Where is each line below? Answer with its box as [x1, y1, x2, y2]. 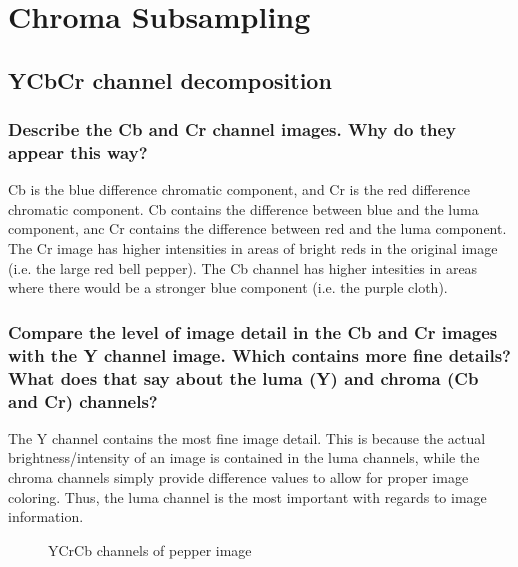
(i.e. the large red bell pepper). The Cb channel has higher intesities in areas [8, 257, 478, 278]
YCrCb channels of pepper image [48, 539, 252, 560]
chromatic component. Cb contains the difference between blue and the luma [8, 198, 479, 219]
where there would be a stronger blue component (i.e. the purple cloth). [8, 277, 448, 298]
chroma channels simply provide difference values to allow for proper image [8, 467, 469, 488]
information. [8, 506, 84, 527]
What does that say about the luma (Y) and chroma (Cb [8, 365, 479, 390]
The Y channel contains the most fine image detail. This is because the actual [8, 427, 486, 448]
